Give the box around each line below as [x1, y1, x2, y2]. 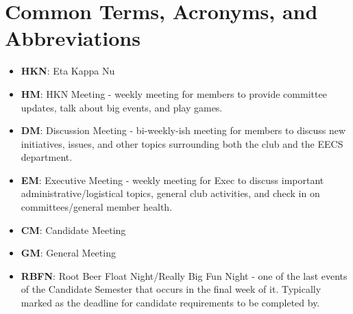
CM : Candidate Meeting [21, 222, 126, 237]
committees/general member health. [21, 200, 173, 214]
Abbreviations [5, 24, 141, 52]
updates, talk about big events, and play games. [21, 100, 223, 114]
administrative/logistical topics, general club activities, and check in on [21, 186, 320, 200]
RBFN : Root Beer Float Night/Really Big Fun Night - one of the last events [21, 268, 348, 283]
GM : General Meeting [21, 246, 116, 260]
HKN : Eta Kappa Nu [21, 64, 115, 78]
